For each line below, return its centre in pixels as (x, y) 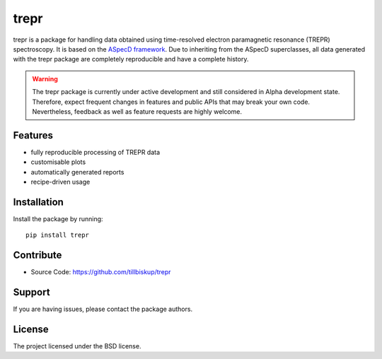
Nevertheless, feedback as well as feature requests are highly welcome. (137, 111)
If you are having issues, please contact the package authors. (103, 309)
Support (31, 292)
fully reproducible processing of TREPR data (95, 152)
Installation (38, 202)
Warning (45, 78)
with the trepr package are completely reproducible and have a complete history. (131, 59)
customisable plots (58, 162)
